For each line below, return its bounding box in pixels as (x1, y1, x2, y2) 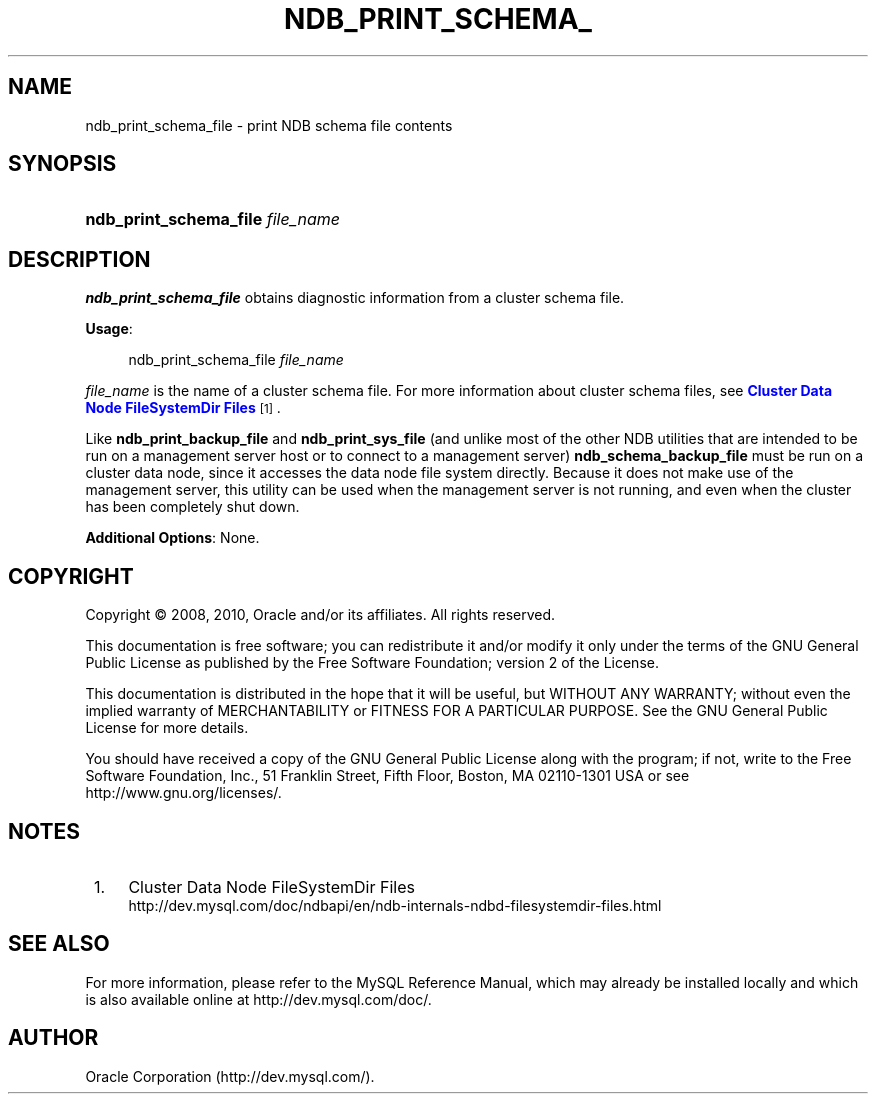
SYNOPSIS (8, 151, 117, 177)
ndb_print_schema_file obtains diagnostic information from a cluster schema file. (85, 289, 625, 307)
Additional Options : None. (85, 529, 260, 547)
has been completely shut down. (85, 498, 300, 516)
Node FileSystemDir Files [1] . (85, 399, 281, 417)
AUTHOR (8, 1025, 99, 1051)
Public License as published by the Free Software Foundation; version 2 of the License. (85, 654, 659, 672)
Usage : (85, 320, 133, 338)
